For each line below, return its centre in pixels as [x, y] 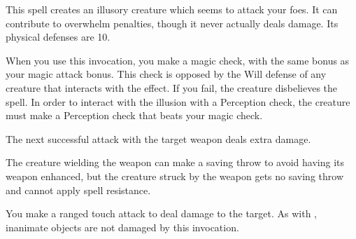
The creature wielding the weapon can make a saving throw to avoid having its [175, 162]
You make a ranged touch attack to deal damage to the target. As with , [162, 213]
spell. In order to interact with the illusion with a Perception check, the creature [178, 101]
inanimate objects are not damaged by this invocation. [122, 227]
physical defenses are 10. [58, 37]
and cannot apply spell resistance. [78, 190]
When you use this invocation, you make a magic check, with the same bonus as [178, 60]
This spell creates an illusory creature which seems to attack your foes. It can [172, 9]
